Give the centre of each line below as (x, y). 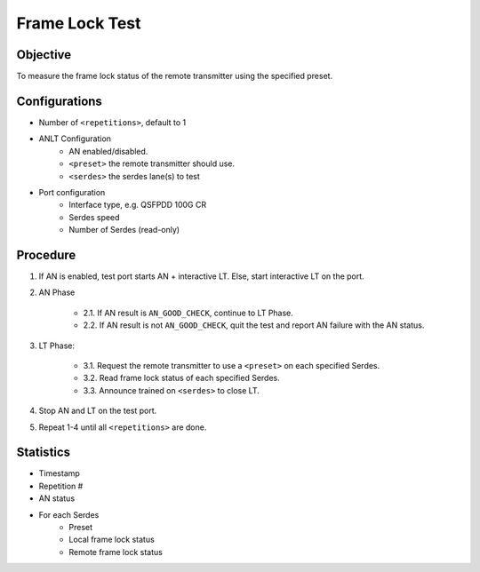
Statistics (44, 453)
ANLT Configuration (75, 139)
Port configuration (72, 192)
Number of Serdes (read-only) (124, 230)
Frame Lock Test (79, 23)
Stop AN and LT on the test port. (98, 411)
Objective (44, 55)
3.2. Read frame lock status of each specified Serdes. (181, 378)
